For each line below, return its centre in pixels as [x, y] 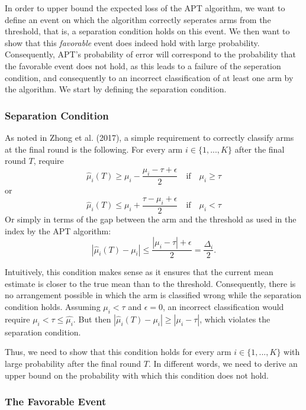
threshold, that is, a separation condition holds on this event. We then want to [147, 31]
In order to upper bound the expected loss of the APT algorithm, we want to [145, 8]
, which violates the [235, 319]
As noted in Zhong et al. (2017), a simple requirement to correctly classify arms [149, 137]
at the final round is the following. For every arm [94, 149]
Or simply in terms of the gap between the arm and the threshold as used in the [151, 219]
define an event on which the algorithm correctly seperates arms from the [138, 19]
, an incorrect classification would [223, 306]
